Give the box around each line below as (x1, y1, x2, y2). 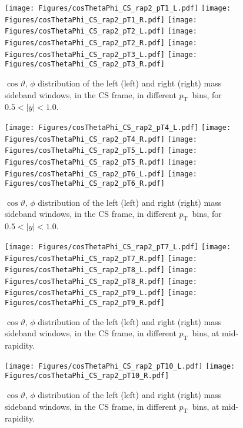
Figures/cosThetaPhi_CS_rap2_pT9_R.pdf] (5, 299, 165, 307)
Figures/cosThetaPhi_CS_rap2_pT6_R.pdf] (5, 179, 165, 188)
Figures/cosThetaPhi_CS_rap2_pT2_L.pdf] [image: (5, 27, 197, 36)
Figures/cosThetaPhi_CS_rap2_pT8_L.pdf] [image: (5, 266, 197, 275)
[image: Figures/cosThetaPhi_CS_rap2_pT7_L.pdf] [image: (5, 242, 231, 251)
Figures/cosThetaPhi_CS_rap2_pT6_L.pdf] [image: (5, 169, 197, 178)
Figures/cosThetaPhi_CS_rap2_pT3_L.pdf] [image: (5, 50, 197, 59)
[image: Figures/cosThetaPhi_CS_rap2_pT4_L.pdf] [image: (5, 123, 231, 132)
